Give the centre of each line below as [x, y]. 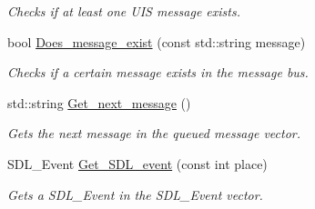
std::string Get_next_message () [99, 102]
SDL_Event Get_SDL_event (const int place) [137, 163]
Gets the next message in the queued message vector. [154, 133]
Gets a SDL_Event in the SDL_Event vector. [135, 194]
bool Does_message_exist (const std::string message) [157, 41]
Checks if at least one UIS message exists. [124, 11]
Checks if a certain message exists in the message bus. [158, 72]
